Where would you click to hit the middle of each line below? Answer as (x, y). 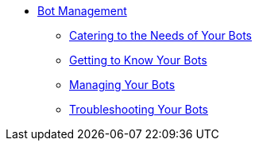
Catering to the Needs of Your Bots (161, 35)
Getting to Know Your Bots (138, 60)
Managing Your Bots (122, 85)
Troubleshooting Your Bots (139, 109)
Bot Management (82, 11)
